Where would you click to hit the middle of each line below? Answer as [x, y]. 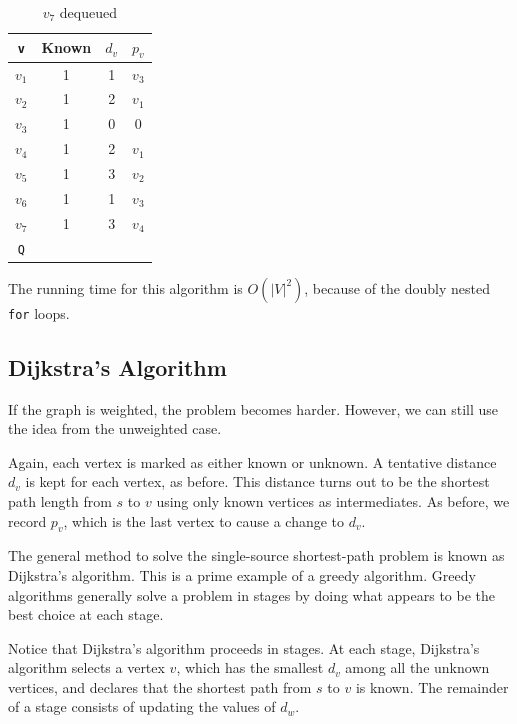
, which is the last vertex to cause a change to [204, 520]
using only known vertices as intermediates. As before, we [333, 500]
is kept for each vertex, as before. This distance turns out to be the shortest [257, 481]
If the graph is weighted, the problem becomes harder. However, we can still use [253, 408]
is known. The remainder [432, 686]
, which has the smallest [250, 667]
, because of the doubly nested [397, 287]
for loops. [39, 312]
